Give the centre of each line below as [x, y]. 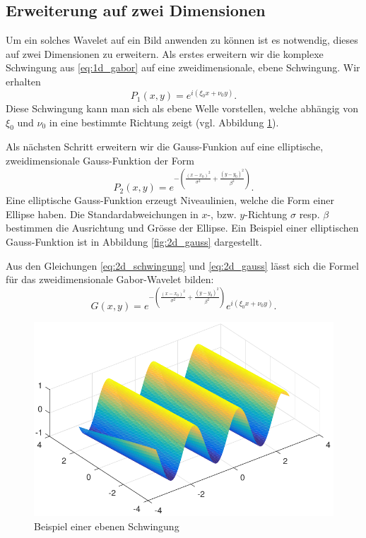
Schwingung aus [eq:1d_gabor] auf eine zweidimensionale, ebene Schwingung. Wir [183, 67]
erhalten [23, 81]
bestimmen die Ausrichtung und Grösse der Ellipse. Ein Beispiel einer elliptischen [182, 228]
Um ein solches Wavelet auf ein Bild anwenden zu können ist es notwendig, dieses [182, 40]
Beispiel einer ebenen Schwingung [107, 526]
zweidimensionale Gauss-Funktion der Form [100, 161]
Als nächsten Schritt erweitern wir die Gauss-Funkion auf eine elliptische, [165, 147]
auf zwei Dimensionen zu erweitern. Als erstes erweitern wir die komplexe [165, 53]
